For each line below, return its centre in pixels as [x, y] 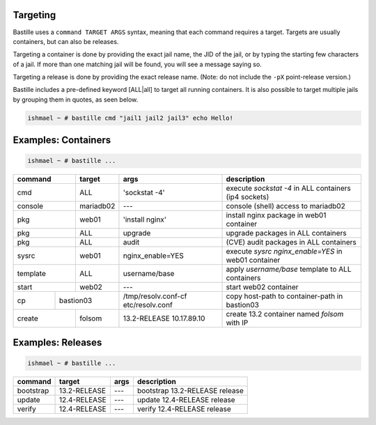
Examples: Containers [62, 140]
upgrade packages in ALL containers [287, 233]
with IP [237, 323]
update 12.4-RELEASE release [186, 400]
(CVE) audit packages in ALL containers [291, 242]
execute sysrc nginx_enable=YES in [284, 252]
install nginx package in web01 [276, 215]
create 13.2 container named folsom [285, 314]
